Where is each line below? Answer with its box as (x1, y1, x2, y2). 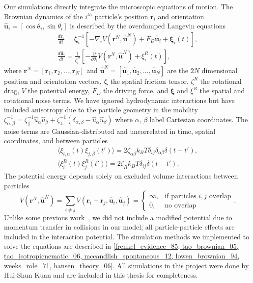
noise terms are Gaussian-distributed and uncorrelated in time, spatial (4, 126, 216, 136)
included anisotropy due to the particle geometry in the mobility (4, 104, 198, 115)
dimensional (201, 65, 238, 75)
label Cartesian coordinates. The (149, 114, 248, 124)
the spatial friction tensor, (110, 76, 189, 86)
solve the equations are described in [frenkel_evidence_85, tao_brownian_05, (4, 241, 239, 251)
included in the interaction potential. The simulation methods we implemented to (4, 231, 250, 241)
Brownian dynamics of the (4, 11, 83, 21)
